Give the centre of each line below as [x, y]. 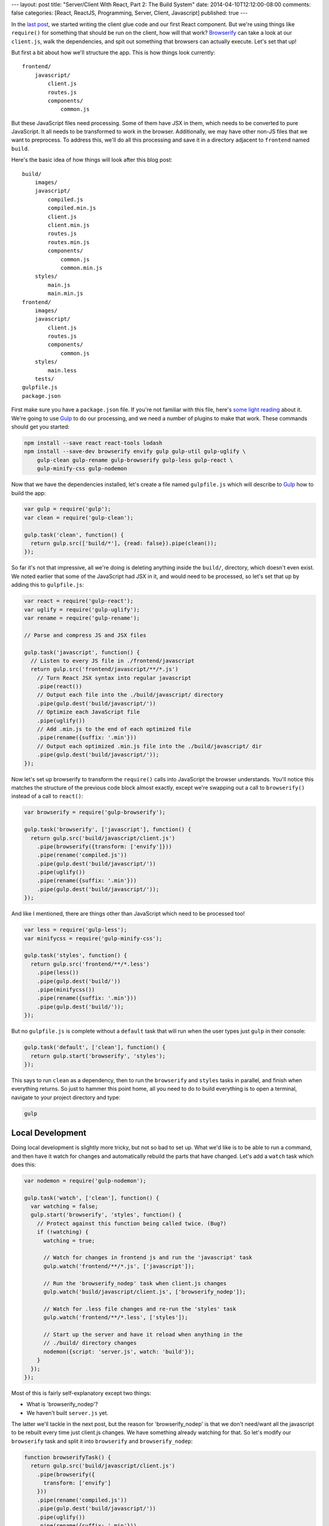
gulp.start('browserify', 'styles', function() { [106, 1215]
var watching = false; [65, 1206]
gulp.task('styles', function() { [76, 956]
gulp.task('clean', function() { [74, 535]
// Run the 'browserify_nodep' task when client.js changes [135, 1283]
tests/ [44, 379]
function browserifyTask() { [68, 1457]
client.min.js [69, 225]
